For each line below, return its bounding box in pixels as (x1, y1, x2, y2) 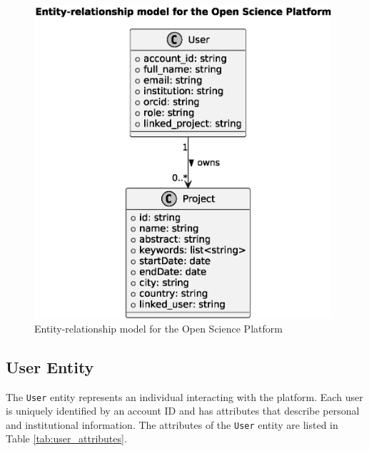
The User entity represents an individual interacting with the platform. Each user (6, 389, 363, 404)
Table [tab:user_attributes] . (6, 431, 127, 446)
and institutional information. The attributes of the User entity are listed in (6, 417, 338, 432)
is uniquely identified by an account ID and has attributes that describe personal (6, 403, 360, 418)
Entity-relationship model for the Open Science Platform (34, 320, 283, 335)
